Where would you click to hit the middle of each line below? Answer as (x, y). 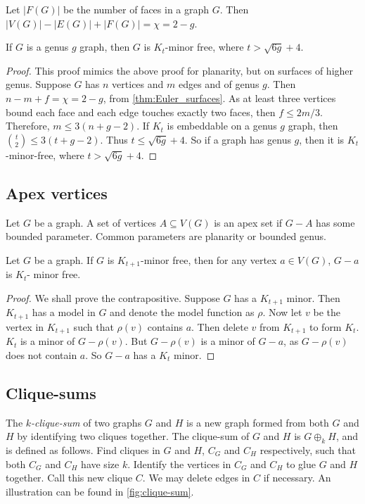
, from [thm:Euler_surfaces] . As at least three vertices (219, 97)
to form (325, 326)
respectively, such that (308, 449)
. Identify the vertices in (179, 464)
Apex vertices (57, 193)
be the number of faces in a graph (136, 9)
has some (335, 222)
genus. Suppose (38, 84)
